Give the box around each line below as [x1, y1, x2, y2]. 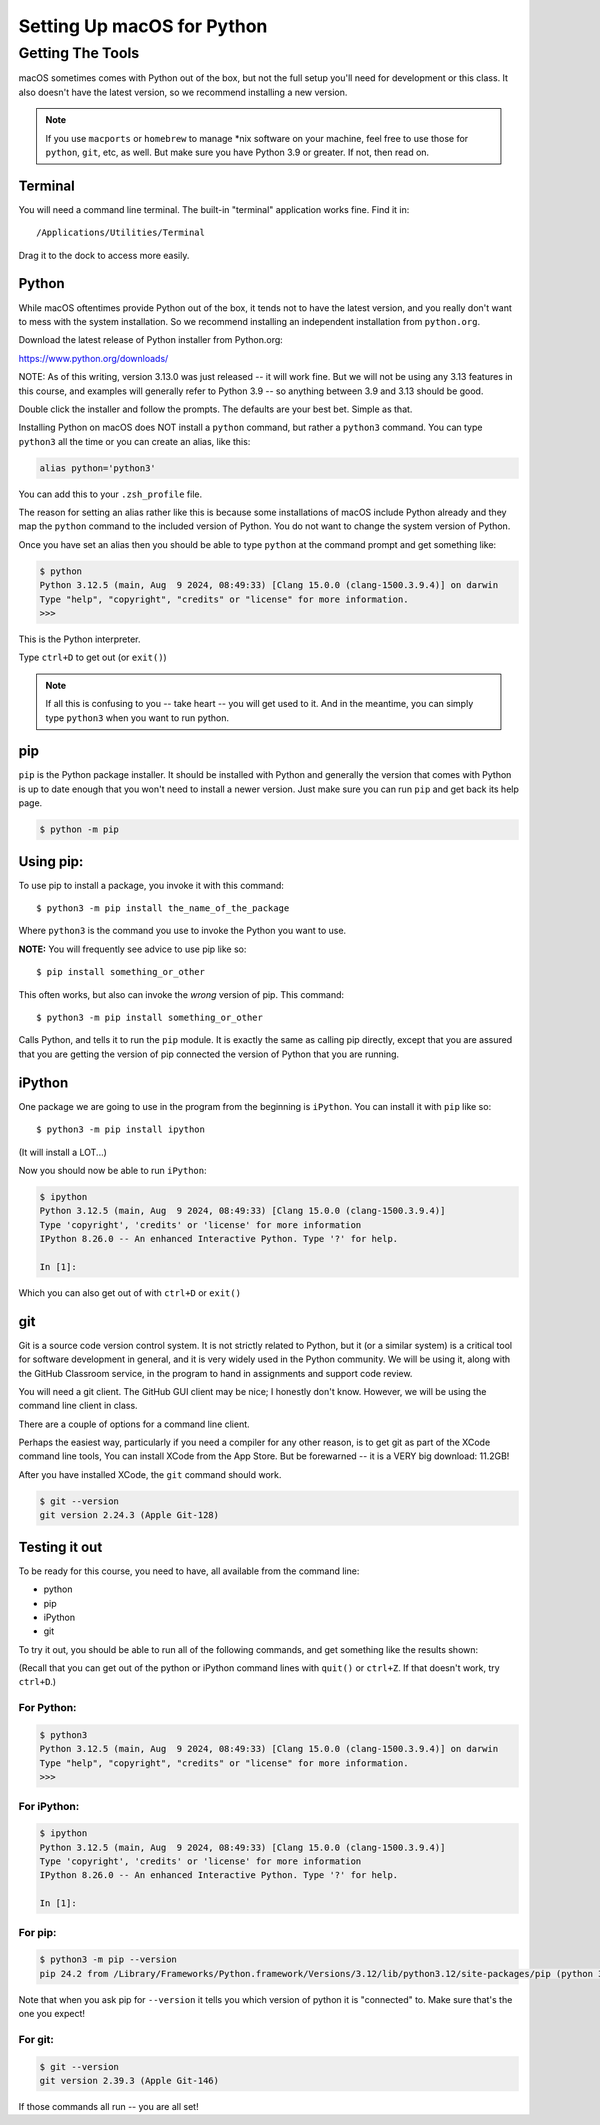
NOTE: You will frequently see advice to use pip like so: [18, 943, 247, 955]
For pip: [18, 1925, 57, 1939]
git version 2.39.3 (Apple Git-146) [39, 2075, 220, 2087]
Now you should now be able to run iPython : [18, 1164, 207, 1176]
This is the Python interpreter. [18, 633, 141, 645]
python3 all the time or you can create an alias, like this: [18, 435, 251, 447]
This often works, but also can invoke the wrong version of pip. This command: [18, 988, 345, 1000]
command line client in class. [18, 1400, 139, 1412]
